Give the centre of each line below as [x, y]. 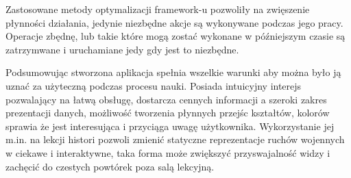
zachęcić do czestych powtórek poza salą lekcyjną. [110, 166]
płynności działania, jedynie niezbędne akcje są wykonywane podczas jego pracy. [174, 22]
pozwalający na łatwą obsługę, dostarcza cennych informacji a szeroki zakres [166, 99]
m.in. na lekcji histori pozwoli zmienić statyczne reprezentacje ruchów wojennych [175, 139]
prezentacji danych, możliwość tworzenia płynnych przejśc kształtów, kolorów [168, 113]
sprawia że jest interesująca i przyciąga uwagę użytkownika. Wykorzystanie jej [170, 126]
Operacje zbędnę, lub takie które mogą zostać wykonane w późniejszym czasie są [175, 36]
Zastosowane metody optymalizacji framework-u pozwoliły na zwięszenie [158, 9]
